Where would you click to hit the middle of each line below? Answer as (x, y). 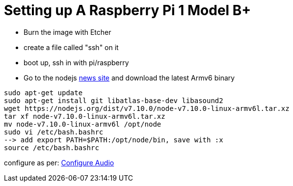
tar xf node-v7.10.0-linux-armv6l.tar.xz (85, 116)
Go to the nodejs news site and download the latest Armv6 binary (129, 78)
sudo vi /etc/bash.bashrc (54, 132)
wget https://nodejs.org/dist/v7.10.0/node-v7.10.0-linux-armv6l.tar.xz (147, 108)
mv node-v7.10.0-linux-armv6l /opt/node (83, 124)
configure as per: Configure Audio (59, 162)
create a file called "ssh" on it (71, 47)
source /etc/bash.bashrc (52, 147)
